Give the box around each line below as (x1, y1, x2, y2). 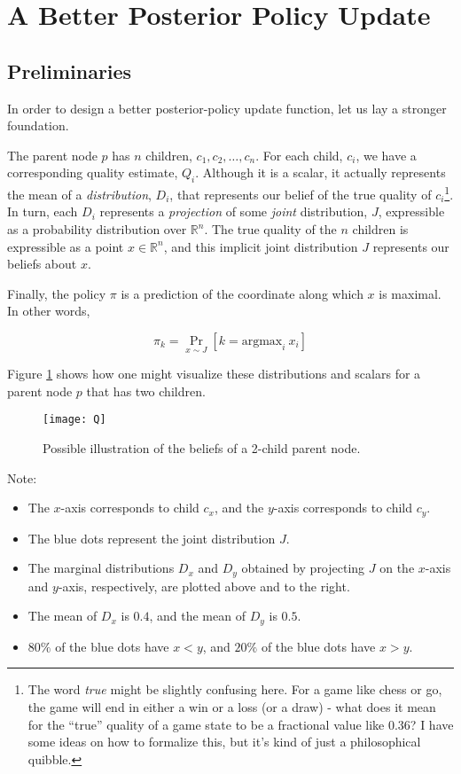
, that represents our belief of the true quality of (169, 184, 432, 203)
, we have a (356, 145, 417, 164)
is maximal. (379, 284, 441, 302)
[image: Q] (43, 413, 106, 426)
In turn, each (7, 202, 78, 221)
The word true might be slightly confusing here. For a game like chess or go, (27, 680, 442, 699)
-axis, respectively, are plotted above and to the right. (58, 576, 350, 595)
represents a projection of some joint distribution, (99, 202, 368, 221)
